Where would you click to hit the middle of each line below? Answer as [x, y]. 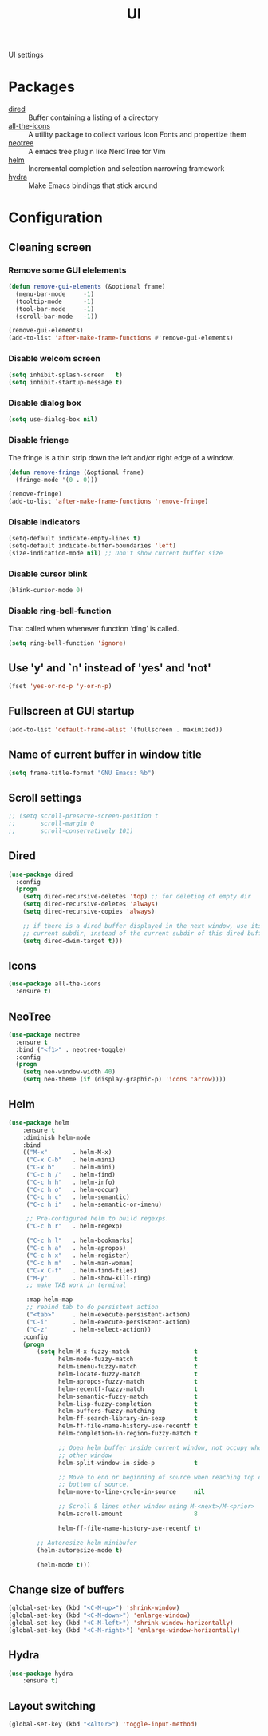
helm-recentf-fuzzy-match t [128, 1389]
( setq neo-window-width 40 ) [69, 1072]
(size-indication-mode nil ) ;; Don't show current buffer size [116, 553]
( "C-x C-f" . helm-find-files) [81, 1270]
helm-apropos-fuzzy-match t [128, 1381]
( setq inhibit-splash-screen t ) [66, 375]
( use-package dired [41, 874]
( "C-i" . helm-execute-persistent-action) [108, 1322]
